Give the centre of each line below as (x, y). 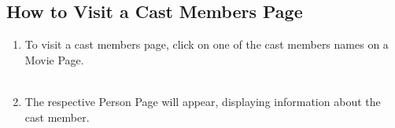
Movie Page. (54, 59)
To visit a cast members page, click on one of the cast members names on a (207, 44)
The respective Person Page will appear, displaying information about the (203, 101)
